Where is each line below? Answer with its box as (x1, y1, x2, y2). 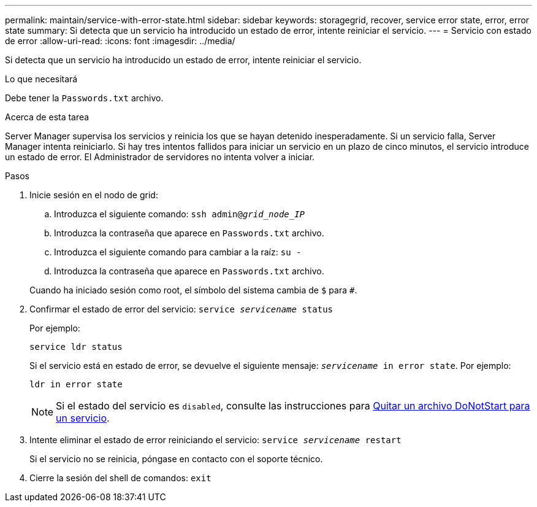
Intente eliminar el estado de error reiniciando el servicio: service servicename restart (29, 435, 402, 445)
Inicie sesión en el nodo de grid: (29, 190, 158, 200)
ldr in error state (29, 379, 123, 389)
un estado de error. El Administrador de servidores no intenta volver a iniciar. (5, 152, 315, 162)
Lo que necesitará (5, 74, 78, 84)
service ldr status (29, 342, 123, 352)
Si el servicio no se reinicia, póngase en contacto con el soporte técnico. (29, 454, 323, 464)
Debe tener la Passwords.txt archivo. (5, 93, 164, 103)
